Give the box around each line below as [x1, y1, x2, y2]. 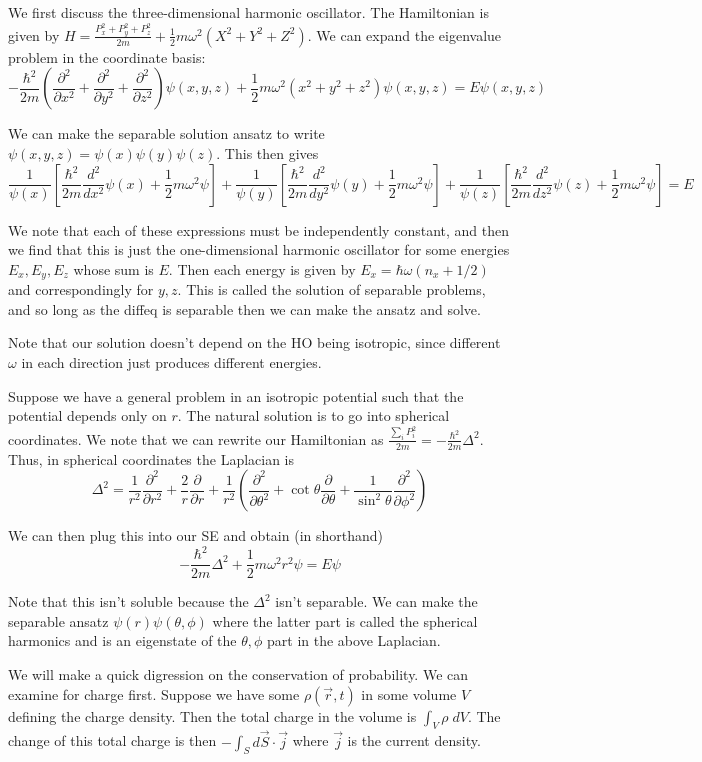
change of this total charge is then [8, 730, 217, 751]
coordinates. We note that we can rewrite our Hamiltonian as [8, 428, 384, 449]
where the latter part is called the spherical [212, 610, 478, 631]
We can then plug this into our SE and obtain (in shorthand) [8, 525, 384, 546]
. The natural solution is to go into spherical [177, 405, 450, 426]
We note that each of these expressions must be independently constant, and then [8, 219, 509, 240]
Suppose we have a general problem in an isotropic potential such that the [8, 385, 464, 406]
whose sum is [73, 258, 154, 279]
